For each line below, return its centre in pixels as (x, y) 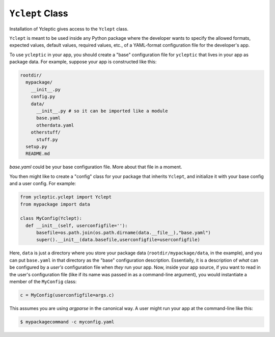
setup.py (36, 147)
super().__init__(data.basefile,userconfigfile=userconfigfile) (118, 240)
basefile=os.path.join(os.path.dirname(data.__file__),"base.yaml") (124, 233)
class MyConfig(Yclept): (51, 218)
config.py (43, 97)
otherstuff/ (46, 132)
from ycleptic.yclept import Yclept (66, 197)
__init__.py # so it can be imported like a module (102, 111)
